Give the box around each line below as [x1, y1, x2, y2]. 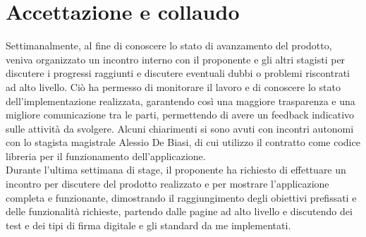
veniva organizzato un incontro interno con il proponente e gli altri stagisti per [6, 51, 346, 66]
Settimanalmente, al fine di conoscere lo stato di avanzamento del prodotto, [6, 38, 332, 53]
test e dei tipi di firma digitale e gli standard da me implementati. [6, 217, 291, 232]
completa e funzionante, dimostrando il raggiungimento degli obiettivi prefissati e [6, 190, 357, 205]
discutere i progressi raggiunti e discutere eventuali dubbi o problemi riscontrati [6, 66, 350, 80]
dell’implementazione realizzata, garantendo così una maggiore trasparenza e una [6, 93, 355, 108]
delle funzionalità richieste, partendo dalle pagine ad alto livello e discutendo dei [6, 204, 353, 219]
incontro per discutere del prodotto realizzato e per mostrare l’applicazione [6, 176, 329, 191]
